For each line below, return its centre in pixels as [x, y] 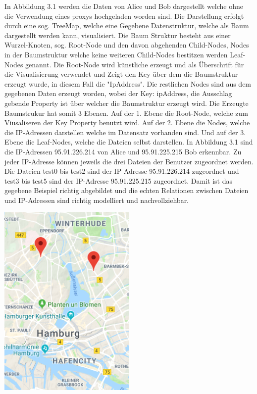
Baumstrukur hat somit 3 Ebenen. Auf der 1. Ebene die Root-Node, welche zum [126, 113]
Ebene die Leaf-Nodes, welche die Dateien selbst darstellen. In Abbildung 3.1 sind [129, 142]
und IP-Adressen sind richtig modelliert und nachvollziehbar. [97, 200]
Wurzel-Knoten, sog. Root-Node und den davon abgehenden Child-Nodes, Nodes [127, 45]
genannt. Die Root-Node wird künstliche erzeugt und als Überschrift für [135, 64]
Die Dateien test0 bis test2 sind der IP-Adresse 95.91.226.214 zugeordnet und [122, 171]
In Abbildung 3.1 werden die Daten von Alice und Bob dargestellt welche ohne [124, 6]
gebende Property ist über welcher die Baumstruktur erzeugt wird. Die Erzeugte [127, 103]
